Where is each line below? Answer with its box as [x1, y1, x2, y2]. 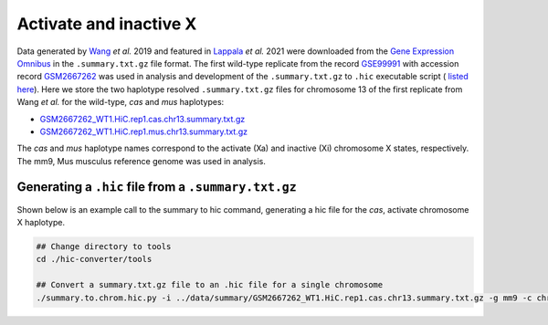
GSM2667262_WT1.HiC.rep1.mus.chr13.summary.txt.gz [39, 126, 248, 137]
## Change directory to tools [36, 241, 172, 251]
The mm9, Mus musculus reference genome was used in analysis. [16, 155, 267, 166]
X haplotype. [16, 216, 66, 227]
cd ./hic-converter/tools [36, 254, 153, 265]
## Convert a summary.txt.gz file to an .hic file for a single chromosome [36, 279, 384, 290]
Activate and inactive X [16, 14, 197, 34]
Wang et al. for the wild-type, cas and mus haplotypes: [16, 97, 225, 108]
